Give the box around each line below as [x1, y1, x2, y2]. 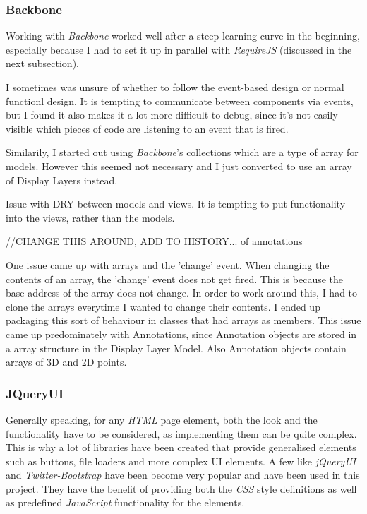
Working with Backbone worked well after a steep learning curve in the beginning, [6, 28, 360, 43]
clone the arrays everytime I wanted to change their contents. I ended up [6, 299, 320, 313]
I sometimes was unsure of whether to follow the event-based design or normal [6, 80, 344, 94]
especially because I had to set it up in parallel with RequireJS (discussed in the [6, 42, 352, 56]
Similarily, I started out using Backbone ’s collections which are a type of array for [6, 145, 359, 160]
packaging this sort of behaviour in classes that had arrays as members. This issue [6, 313, 361, 328]
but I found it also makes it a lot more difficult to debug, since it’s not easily [6, 107, 338, 122]
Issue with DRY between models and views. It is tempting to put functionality [6, 196, 346, 211]
